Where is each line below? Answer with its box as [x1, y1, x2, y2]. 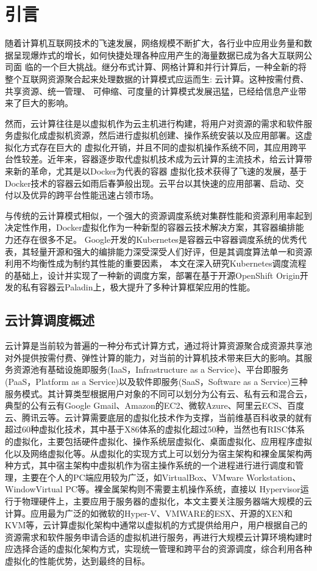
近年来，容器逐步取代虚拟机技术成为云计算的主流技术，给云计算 [47, 153, 304, 165]
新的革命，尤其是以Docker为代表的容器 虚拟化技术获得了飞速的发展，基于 [13, 165, 307, 178]
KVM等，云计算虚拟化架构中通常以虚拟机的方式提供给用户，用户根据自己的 [5, 519, 308, 531]
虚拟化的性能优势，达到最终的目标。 [5, 554, 150, 567]
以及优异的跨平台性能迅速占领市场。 [13, 189, 158, 201]
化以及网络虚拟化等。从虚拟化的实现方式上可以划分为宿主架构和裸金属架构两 [5, 447, 312, 459]
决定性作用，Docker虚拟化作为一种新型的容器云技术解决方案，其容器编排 [5, 221, 296, 234]
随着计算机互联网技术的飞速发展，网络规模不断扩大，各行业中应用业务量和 [5, 37, 304, 49]
